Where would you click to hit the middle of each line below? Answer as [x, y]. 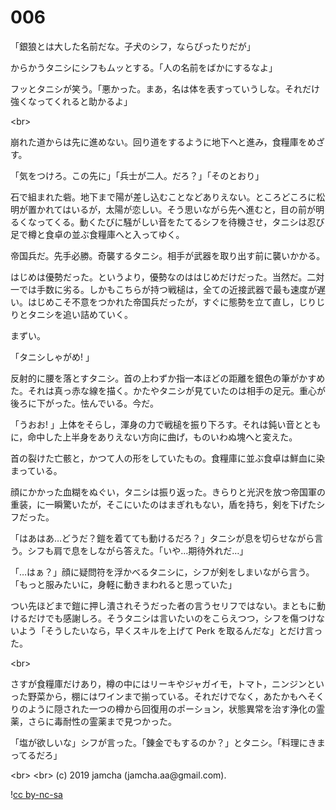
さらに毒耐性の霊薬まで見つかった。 [102, 721]
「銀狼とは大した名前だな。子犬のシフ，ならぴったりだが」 [133, 46]
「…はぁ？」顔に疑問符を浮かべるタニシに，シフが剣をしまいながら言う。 [162, 572]
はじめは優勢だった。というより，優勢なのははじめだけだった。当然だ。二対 [167, 277]
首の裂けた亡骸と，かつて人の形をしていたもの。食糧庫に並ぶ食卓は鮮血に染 [168, 458]
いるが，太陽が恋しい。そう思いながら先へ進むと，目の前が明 [198, 209]
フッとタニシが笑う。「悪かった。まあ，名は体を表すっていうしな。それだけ [165, 88]
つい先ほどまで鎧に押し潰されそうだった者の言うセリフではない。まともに [163, 605]
